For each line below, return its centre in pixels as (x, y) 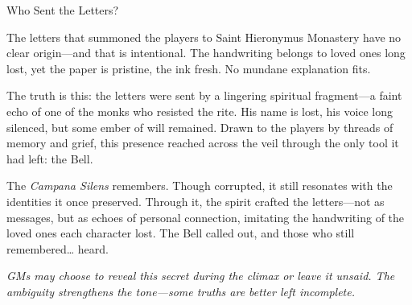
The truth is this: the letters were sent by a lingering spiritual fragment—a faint (204, 95)
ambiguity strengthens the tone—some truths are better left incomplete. (181, 291)
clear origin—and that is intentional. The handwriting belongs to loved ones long (206, 53)
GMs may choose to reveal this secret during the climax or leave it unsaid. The (201, 276)
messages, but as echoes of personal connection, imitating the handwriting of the (206, 217)
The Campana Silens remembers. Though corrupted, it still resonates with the (200, 185)
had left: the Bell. (50, 158)
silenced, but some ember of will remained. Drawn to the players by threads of (200, 127)
